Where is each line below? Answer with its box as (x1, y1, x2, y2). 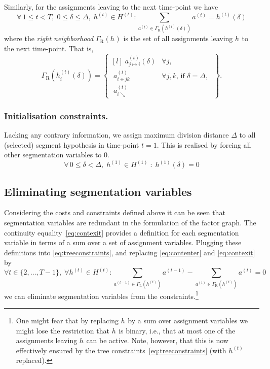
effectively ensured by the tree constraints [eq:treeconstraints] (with (16, 345, 226, 355)
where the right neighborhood (4, 33, 94, 44)
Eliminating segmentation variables (4, 183, 192, 199)
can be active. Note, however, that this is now (86, 335, 228, 346)
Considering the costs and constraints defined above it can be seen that (4, 207, 225, 218)
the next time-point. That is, (4, 43, 94, 53)
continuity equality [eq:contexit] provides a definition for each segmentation (4, 227, 239, 238)
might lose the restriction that (16, 325, 109, 336)
